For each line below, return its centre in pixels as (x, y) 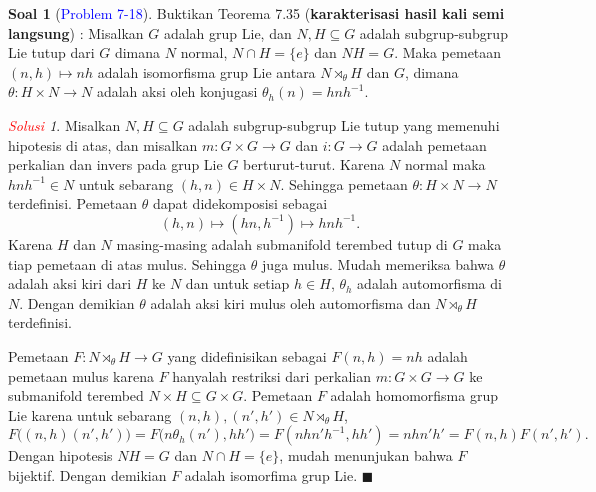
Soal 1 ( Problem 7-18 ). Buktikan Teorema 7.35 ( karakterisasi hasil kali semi (256, 13)
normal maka (445, 164)
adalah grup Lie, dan (227, 32)
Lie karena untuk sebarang (90, 414)
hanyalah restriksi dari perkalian (271, 375)
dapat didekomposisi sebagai (240, 203)
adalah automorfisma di (429, 283)
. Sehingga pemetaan (344, 183)
